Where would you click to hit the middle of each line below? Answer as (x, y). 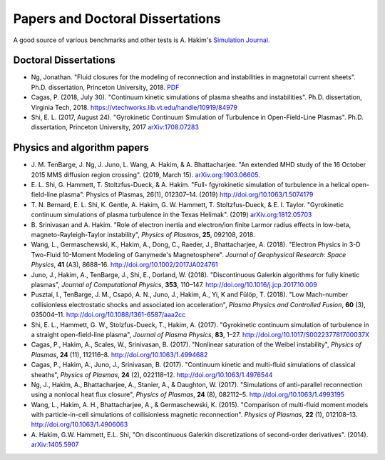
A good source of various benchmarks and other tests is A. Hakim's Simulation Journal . (142, 40)
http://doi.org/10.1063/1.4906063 (79, 424)
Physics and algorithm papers (81, 147)
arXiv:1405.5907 (55, 445)
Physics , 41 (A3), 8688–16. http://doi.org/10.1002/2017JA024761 (124, 265)
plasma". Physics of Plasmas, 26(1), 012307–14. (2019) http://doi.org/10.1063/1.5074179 (186, 195)
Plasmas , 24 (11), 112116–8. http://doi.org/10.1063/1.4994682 (119, 354)
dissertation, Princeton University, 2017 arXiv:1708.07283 (115, 127)
